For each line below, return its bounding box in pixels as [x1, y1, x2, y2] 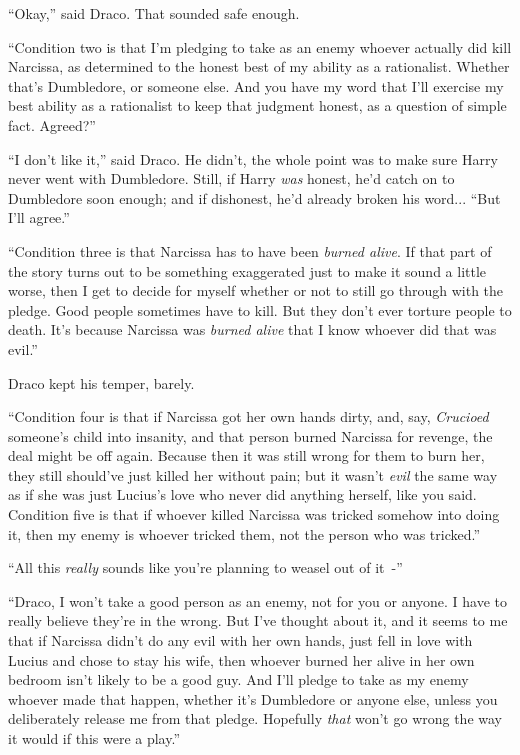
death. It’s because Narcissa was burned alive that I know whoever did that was [8, 319, 497, 340]
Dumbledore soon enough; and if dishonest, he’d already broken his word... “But [8, 187, 501, 208]
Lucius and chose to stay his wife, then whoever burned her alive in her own [8, 649, 475, 670]
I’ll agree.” [8, 207, 70, 228]
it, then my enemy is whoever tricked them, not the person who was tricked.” [8, 523, 481, 544]
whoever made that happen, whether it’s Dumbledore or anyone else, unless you [8, 688, 498, 709]
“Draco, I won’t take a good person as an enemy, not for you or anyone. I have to [8, 590, 508, 611]
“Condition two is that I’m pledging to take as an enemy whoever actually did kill [8, 36, 512, 57]
